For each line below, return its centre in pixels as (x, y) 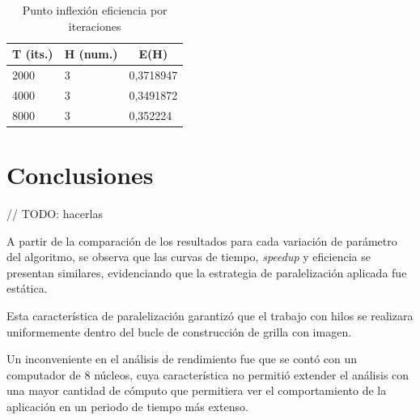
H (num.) (91, 54)
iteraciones (95, 26)
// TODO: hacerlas (55, 213)
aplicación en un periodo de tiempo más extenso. (127, 406)
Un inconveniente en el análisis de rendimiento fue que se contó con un (182, 359)
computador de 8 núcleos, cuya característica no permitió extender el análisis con (208, 374)
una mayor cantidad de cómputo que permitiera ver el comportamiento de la (197, 390)
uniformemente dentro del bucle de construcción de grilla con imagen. (179, 331)
